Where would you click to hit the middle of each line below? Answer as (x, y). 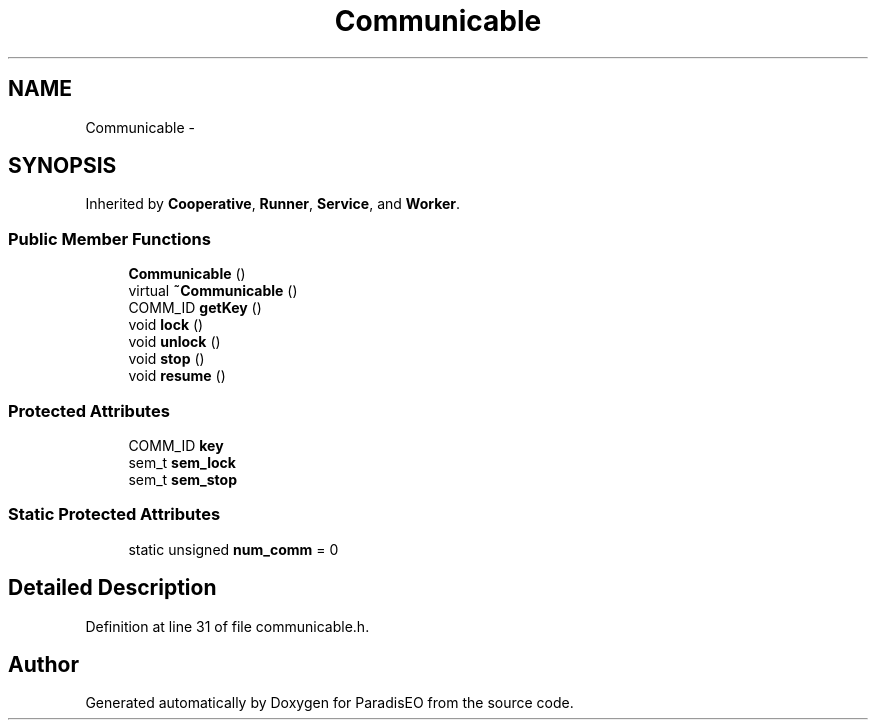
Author (43, 664)
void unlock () (174, 342)
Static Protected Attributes (114, 514)
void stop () (166, 359)
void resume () (177, 376)
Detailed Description (112, 588)
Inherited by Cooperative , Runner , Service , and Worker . (273, 204)
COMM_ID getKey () (195, 308)
